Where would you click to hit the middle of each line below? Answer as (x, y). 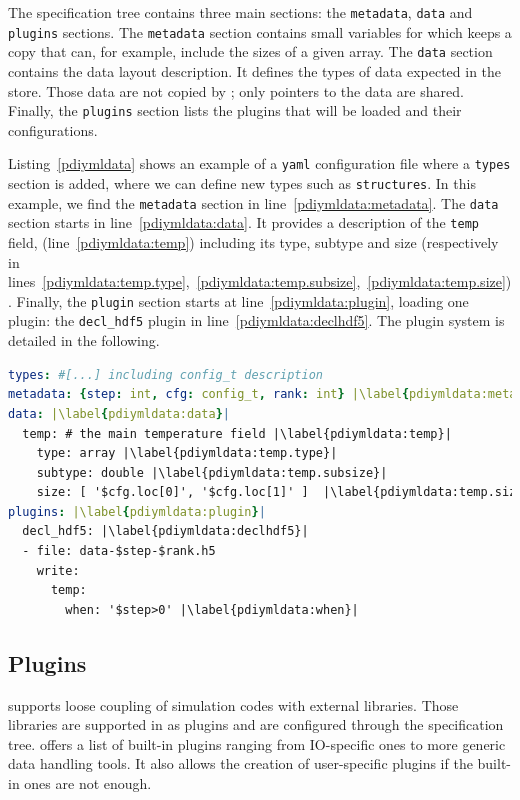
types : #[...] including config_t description (166, 374)
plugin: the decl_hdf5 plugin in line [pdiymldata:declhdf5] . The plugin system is (256, 320)
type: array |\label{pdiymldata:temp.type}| (187, 453)
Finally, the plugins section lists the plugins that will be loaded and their (235, 110)
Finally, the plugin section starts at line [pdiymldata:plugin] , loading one (242, 300)
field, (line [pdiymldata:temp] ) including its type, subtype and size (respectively (253, 242)
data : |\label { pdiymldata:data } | (119, 413)
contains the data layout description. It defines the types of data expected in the (255, 70)
